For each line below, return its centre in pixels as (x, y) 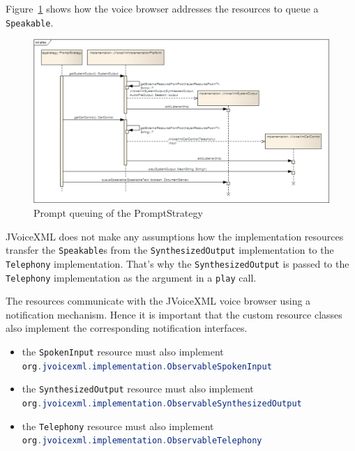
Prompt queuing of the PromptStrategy (118, 213)
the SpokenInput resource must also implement (123, 351)
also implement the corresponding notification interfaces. (127, 328)
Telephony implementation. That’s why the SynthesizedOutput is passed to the (177, 263)
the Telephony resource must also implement (118, 426)
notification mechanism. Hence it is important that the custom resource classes (174, 314)
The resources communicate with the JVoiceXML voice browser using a (158, 301)
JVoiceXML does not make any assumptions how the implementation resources (175, 236)
